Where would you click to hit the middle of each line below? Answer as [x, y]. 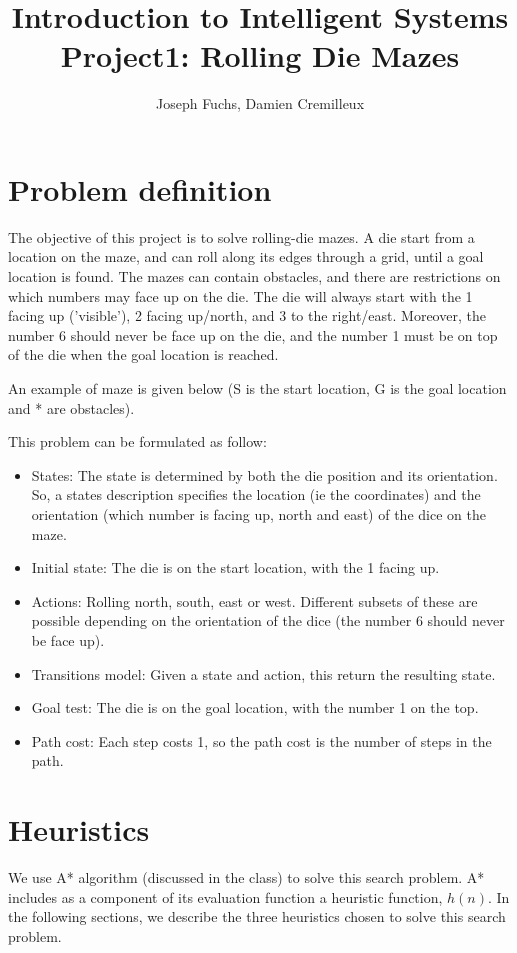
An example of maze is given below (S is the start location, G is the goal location [257, 388]
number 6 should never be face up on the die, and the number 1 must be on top [253, 334]
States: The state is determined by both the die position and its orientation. [264, 474]
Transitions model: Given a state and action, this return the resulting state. [263, 673]
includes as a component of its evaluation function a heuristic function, [225, 896]
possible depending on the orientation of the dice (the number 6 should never [268, 620]
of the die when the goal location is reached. [143, 354]
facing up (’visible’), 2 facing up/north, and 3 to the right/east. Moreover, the [247, 315]
